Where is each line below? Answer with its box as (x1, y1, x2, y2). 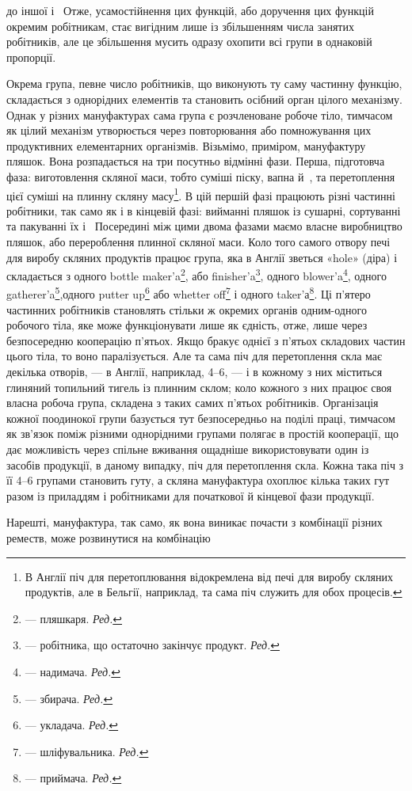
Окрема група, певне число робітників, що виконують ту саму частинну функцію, (6, 75, 402, 92)
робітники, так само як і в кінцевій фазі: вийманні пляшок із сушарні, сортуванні (6, 202, 401, 219)
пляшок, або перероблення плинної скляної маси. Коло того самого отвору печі (6, 233, 391, 249)
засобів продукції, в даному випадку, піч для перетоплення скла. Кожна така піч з (6, 456, 404, 473)
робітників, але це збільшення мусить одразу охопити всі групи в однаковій (6, 33, 372, 50)
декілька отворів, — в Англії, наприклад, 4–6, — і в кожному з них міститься (6, 363, 383, 380)
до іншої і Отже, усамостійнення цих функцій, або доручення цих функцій (6, 2, 374, 18)
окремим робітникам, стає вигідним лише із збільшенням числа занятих (6, 17, 354, 34)
